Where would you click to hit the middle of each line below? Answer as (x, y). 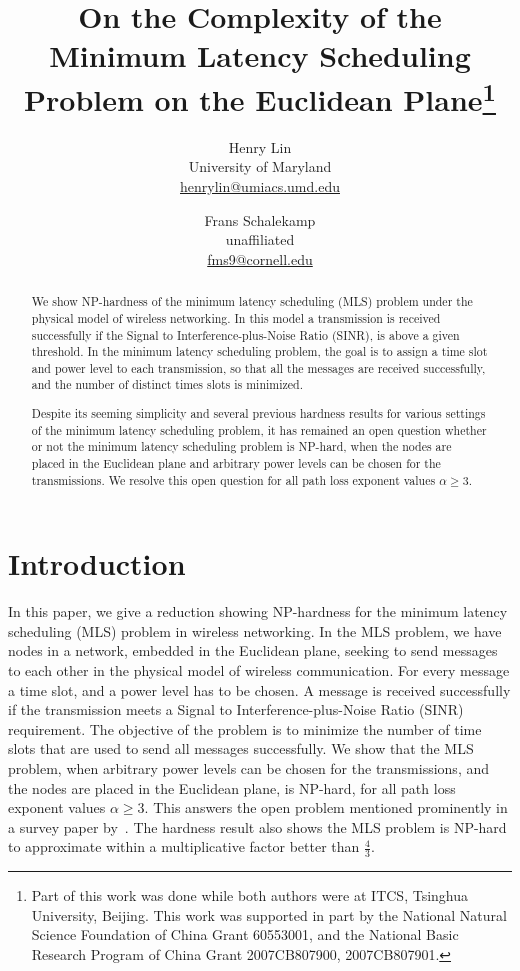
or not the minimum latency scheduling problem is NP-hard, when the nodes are (241, 446)
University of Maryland (260, 166)
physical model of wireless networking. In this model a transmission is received (236, 317)
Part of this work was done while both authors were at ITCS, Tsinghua (250, 895)
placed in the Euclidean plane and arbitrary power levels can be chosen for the (236, 462)
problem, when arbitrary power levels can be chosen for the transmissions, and (249, 767)
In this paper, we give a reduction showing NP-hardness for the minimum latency (258, 611)
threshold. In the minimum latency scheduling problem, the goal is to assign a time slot (259, 351)
